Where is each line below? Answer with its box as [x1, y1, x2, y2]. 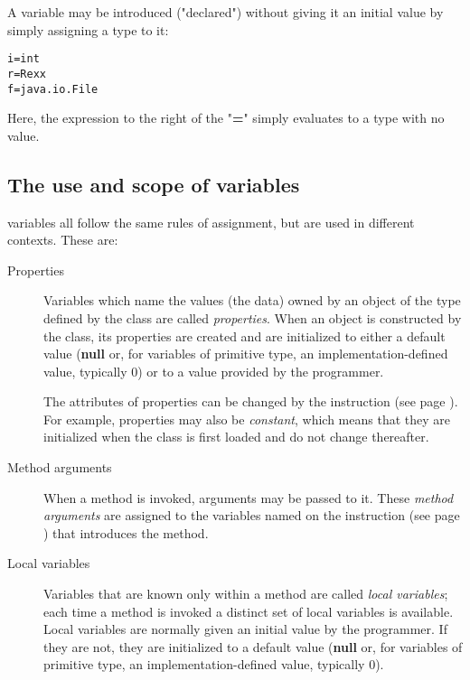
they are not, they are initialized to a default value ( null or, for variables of [43, 637, 463, 656]
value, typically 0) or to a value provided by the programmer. [43, 361, 384, 380]
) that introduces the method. [43, 523, 209, 542]
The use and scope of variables [7, 170, 300, 198]
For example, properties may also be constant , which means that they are [43, 409, 450, 428]
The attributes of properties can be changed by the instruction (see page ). [43, 392, 458, 411]
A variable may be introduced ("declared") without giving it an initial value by [7, 3, 444, 21]
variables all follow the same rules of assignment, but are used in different [7, 212, 415, 231]
